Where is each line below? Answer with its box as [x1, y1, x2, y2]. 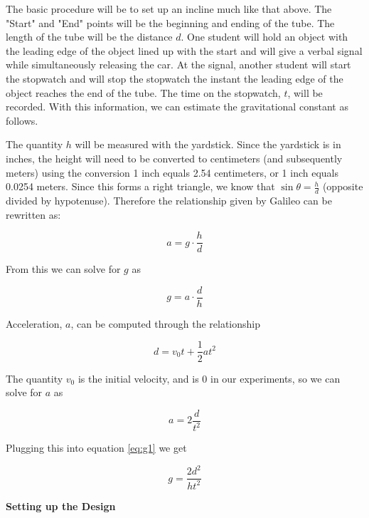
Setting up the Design [6, 498, 116, 513]
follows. [6, 113, 38, 128]
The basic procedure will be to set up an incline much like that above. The [6, 1, 332, 16]
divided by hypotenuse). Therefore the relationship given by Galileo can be [6, 192, 332, 207]
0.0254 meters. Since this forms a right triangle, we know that [6, 179, 275, 194]
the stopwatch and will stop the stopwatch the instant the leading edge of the [6, 71, 343, 86]
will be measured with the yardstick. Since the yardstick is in [75, 137, 341, 152]
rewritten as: [6, 207, 61, 222]
